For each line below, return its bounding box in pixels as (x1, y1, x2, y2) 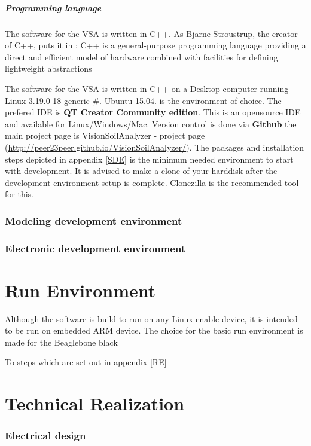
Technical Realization (5, 391, 185, 416)
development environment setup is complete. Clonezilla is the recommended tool (5, 176, 299, 188)
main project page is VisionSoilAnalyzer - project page (5, 129, 205, 142)
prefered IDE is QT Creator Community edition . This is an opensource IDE (5, 106, 301, 118)
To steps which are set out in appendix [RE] (5, 356, 167, 368)
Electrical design (5, 428, 86, 443)
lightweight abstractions (5, 62, 92, 75)
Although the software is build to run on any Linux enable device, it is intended (5, 312, 298, 325)
